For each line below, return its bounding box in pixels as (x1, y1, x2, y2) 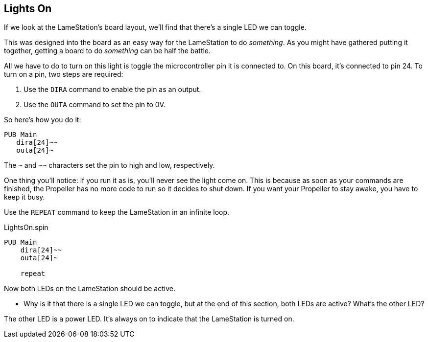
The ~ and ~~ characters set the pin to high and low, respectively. (4, 161, 215, 170)
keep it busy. (4, 193, 45, 202)
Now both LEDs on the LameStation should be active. (4, 284, 175, 293)
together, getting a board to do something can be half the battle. (4, 46, 211, 55)
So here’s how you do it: (4, 115, 81, 124)
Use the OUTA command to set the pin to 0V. (24, 100, 166, 109)
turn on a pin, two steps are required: (4, 70, 123, 79)
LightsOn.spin (4, 223, 48, 232)
